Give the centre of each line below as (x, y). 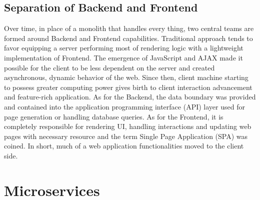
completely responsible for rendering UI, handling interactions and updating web (128, 126)
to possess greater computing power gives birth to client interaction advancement (128, 87)
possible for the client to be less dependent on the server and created (109, 67)
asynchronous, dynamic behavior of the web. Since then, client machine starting (126, 77)
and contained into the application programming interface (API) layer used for (124, 106)
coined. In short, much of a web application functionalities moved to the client (124, 146)
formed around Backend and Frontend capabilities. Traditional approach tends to (128, 38)
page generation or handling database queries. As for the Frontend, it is (114, 116)
